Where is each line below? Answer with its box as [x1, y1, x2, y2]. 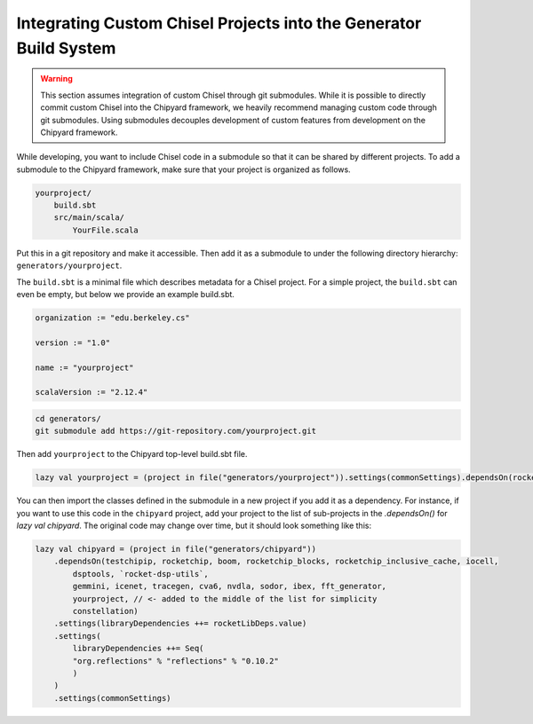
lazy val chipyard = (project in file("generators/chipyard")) [35, 544, 317, 555]
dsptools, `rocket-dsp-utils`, [72, 569, 209, 578]
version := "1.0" [35, 337, 111, 348]
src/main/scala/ [53, 213, 124, 223]
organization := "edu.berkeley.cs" [35, 312, 190, 323]
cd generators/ [35, 413, 101, 423]
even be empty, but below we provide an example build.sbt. [16, 289, 235, 299]
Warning [40, 74, 73, 84]
